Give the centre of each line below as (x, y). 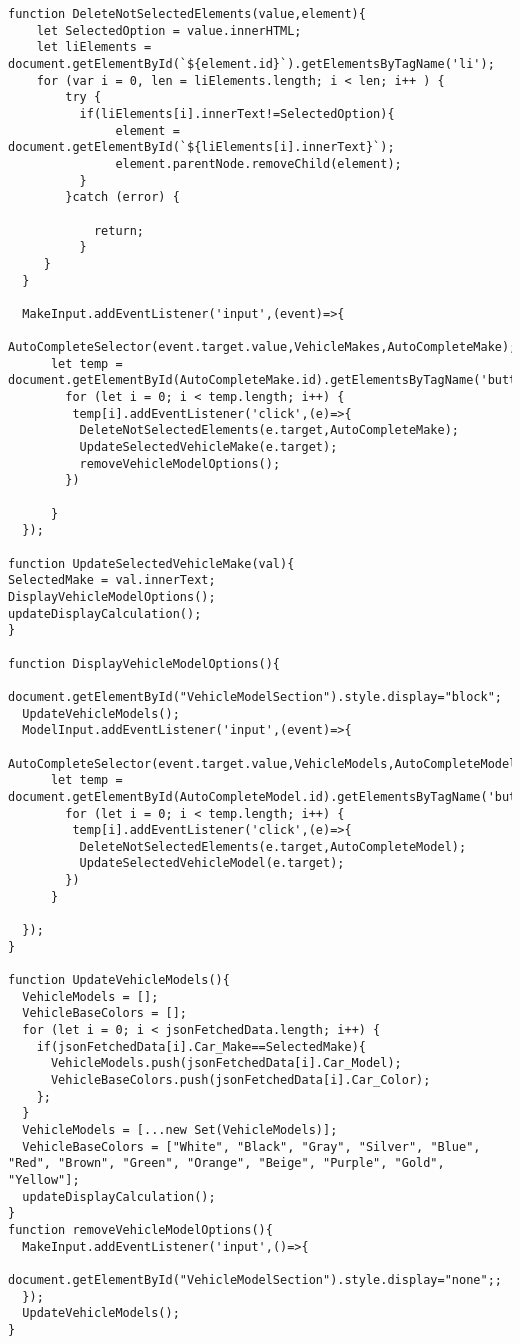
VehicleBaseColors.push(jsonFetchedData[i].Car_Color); (240, 1080)
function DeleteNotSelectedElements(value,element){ (187, 14)
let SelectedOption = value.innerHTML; (169, 30)
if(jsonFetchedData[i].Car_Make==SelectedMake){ (201, 1046)
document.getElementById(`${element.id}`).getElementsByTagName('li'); (251, 63)
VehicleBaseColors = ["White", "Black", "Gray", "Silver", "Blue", (251, 1146)
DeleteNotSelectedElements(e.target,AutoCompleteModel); (273, 846)
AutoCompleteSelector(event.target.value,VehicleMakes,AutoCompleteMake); (262, 347)
